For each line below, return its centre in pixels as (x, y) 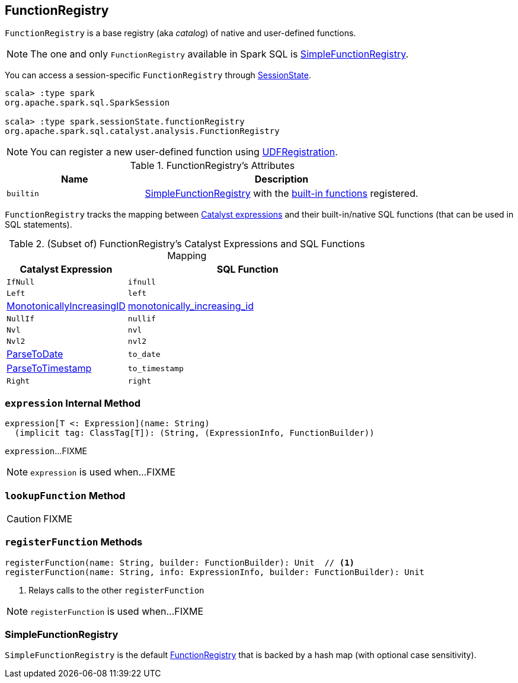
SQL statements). (39, 225)
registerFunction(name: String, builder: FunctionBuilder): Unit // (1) (180, 562)
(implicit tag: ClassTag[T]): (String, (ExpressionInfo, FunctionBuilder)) (194, 433)
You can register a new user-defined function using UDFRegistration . (184, 152)
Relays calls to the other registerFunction (116, 590)
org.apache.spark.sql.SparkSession (87, 103)
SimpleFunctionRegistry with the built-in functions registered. (282, 194)
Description (282, 179)
